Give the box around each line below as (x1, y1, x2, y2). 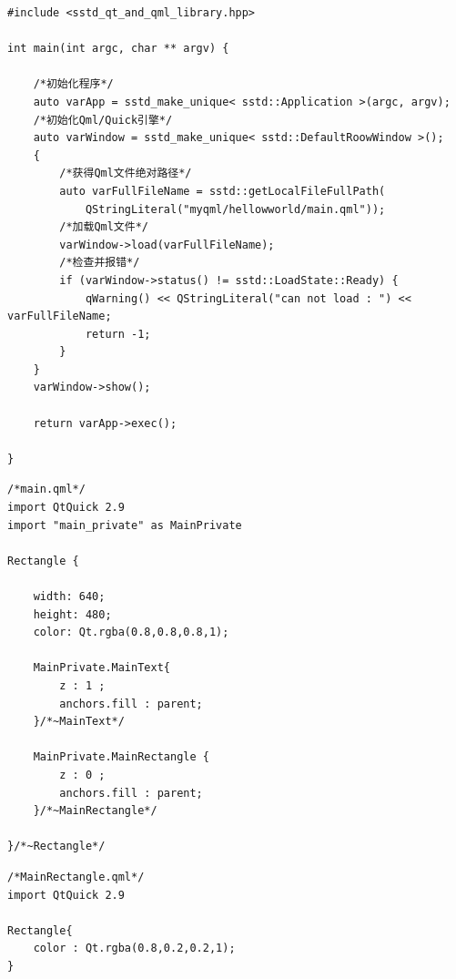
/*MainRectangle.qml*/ (7, 870, 145, 883)
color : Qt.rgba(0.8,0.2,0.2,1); (33, 942, 236, 955)
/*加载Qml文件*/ (59, 220, 148, 234)
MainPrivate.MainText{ (33, 661, 170, 675)
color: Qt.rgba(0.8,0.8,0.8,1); (33, 626, 229, 639)
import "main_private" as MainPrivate (7, 518, 242, 532)
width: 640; (33, 590, 106, 603)
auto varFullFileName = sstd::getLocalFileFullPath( (59, 184, 386, 198)
